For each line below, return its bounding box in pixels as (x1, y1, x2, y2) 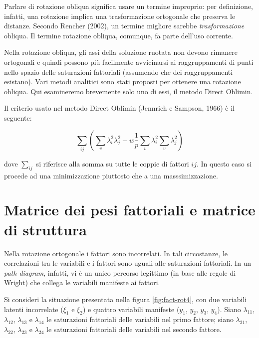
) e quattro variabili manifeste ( (82, 304, 180, 314)
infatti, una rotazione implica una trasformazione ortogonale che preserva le (4, 10, 236, 21)
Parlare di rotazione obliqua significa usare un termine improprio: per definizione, (4, 1, 253, 11)
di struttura (4, 219, 87, 239)
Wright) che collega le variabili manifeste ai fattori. (4, 277, 160, 288)
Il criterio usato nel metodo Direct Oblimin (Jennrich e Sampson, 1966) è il (4, 103, 235, 113)
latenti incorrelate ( (4, 304, 63, 314)
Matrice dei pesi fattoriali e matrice (4, 199, 256, 220)
